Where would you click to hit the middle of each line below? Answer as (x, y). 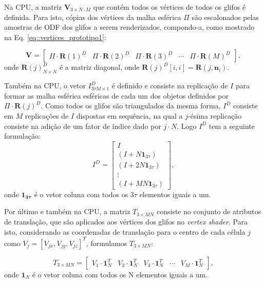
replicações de (47, 115)
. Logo (187, 126)
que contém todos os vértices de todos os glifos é (169, 7)
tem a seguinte (232, 126)
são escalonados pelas (225, 17)
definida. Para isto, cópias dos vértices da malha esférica (93, 17)
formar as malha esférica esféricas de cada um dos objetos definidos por (117, 95)
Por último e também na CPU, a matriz (67, 211)
